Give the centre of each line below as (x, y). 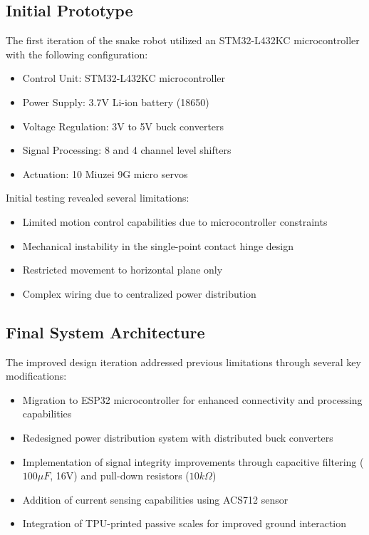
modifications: (36, 376)
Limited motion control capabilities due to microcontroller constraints (175, 221)
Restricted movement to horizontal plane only (123, 270)
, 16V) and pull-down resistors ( (120, 476)
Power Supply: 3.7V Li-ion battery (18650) (116, 102)
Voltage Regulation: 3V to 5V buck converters (123, 126)
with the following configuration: (77, 54)
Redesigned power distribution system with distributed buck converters (178, 437)
